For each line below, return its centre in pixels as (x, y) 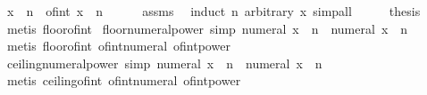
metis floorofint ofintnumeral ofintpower (118, 46)
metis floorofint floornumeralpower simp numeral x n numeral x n (207, 28)
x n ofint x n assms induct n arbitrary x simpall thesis (213, 11)
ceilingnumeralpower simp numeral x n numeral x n (164, 63)
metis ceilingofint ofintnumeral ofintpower (124, 80)
